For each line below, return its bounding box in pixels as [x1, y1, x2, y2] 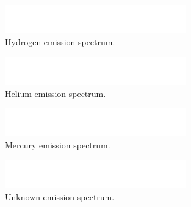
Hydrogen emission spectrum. [5, 35, 115, 48]
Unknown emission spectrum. [5, 190, 115, 203]
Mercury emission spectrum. [5, 139, 110, 151]
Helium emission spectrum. [5, 87, 106, 100]
